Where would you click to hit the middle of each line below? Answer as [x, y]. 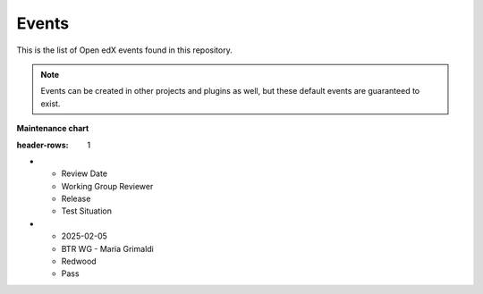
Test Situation [86, 211]
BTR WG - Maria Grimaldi [107, 248]
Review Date [84, 173]
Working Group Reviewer [107, 186]
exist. [51, 104]
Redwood [79, 261]
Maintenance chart [53, 129]
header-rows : [42, 145]
